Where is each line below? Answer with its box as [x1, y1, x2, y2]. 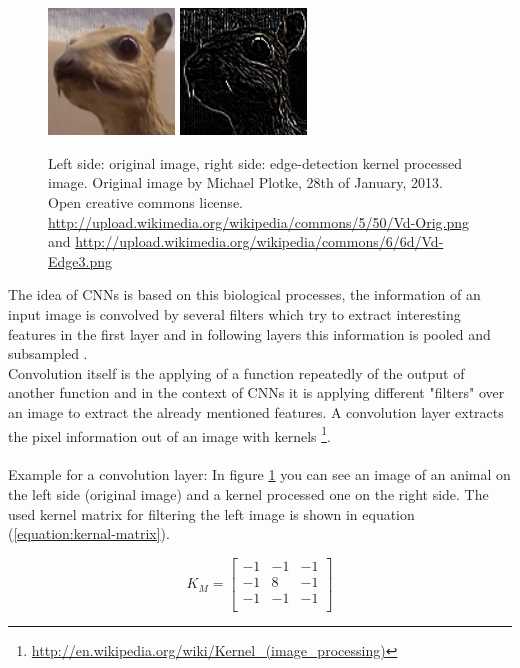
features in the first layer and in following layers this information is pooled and [8, 323, 491, 344]
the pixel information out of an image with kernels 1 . [8, 422, 331, 446]
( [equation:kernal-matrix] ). [8, 523, 170, 544]
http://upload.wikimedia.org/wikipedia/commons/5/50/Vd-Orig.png [48, 211, 470, 232]
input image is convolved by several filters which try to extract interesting [8, 303, 461, 324]
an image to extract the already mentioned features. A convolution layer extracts [8, 401, 504, 422]
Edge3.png [48, 250, 112, 271]
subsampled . [8, 343, 88, 364]
